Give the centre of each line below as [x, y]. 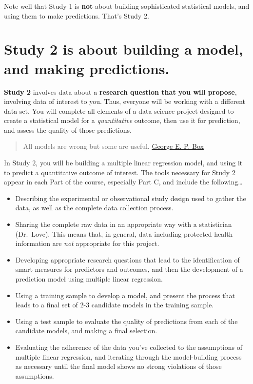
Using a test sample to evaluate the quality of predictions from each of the [126, 321]
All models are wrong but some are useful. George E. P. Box [113, 146]
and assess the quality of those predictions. [68, 130]
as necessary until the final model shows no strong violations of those [118, 366]
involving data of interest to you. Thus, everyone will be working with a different [125, 101]
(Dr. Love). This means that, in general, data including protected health [124, 233]
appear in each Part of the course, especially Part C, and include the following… [123, 182]
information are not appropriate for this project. [87, 243]
